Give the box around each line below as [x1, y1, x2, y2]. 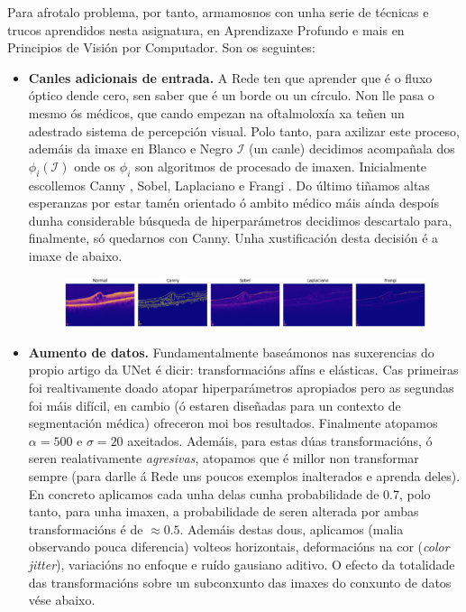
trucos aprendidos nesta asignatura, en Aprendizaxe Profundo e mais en [7, 20, 405, 39]
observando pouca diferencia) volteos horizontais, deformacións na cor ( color [28, 537, 450, 556]
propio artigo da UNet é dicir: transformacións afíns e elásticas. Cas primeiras [28, 360, 459, 379]
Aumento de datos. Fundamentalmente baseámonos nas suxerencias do [28, 342, 434, 361]
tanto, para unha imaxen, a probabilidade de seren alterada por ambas [28, 502, 419, 521]
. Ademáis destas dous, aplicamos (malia [179, 519, 404, 538]
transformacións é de [28, 519, 143, 538]
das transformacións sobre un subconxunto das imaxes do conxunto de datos [28, 572, 452, 591]
